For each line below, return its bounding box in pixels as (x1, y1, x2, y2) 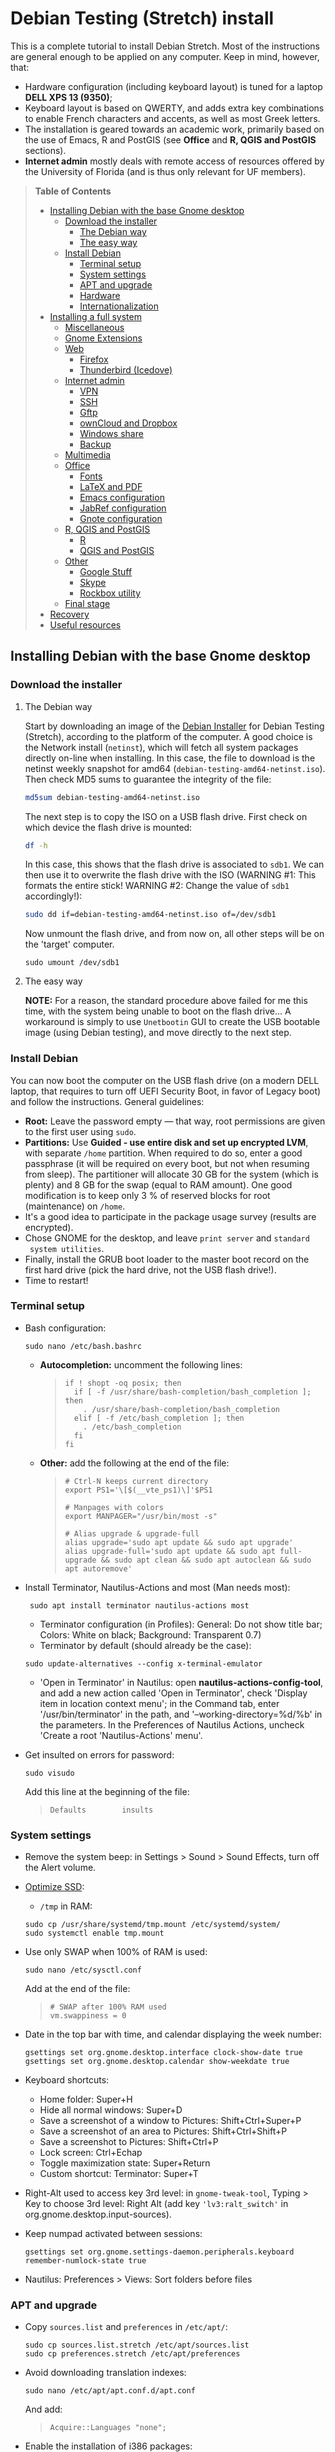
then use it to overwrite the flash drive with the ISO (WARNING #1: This (24, 869, 317, 881)
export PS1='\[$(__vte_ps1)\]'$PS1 (64, 1485, 213, 1495)
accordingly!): (24, 890, 83, 902)
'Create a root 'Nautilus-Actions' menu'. (39, 1729, 203, 1741)
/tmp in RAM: (39, 1900, 93, 1912)
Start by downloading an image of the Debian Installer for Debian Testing (24, 720, 325, 732)
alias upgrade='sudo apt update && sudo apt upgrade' (64, 1537, 294, 1547)
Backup (79, 438, 112, 450)
